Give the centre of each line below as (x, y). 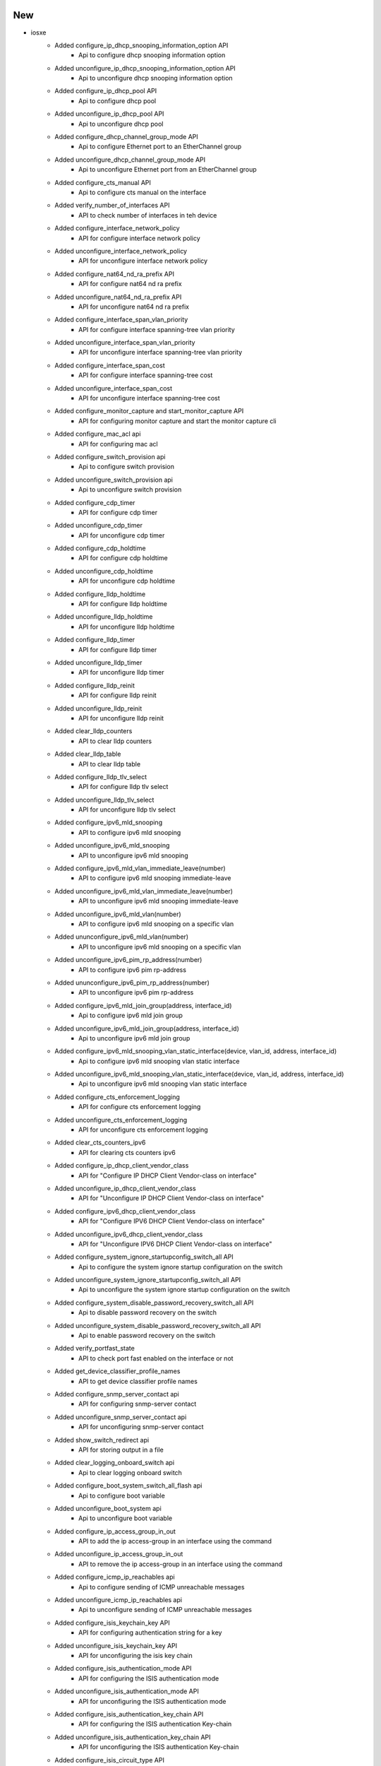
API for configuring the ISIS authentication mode (149, 1678)
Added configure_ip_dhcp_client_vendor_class (122, 1166)
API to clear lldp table (110, 764)
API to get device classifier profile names (138, 1381)
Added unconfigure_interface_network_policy (121, 251)
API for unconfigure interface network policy (143, 261)
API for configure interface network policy (139, 238)
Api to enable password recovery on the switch (147, 1336)
